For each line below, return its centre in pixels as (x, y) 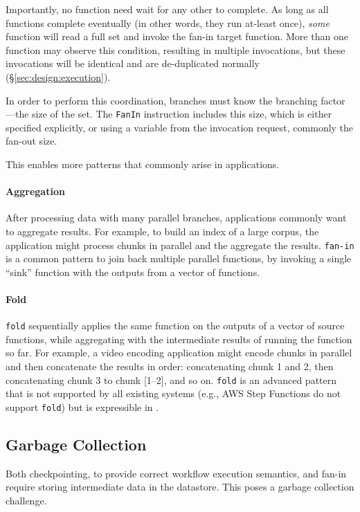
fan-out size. (31, 141)
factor (333, 100)
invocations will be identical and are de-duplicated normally (133, 63)
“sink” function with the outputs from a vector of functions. (133, 272)
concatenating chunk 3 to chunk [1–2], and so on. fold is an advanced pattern (171, 380)
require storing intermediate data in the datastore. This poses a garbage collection (180, 487)
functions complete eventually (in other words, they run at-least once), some (168, 22)
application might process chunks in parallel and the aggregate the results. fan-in (180, 245)
